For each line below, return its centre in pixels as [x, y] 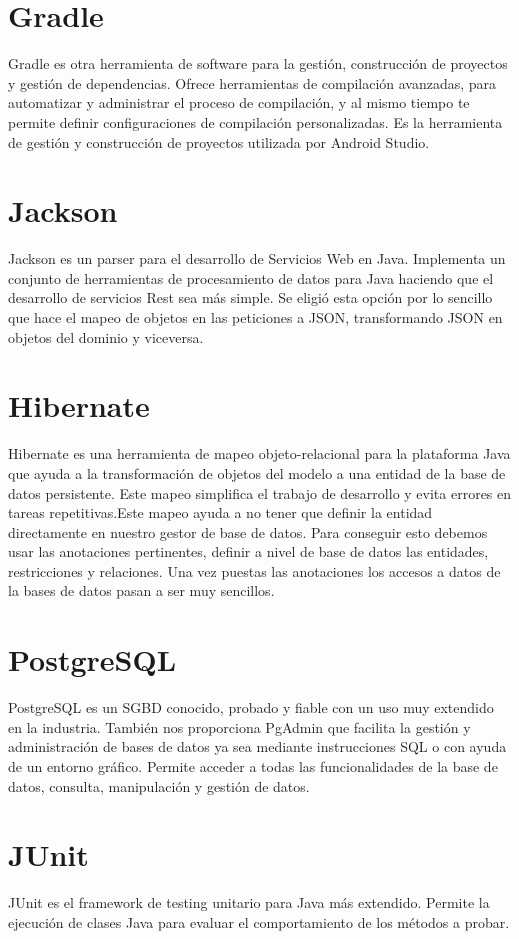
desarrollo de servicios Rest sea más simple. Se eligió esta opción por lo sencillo [250, 297]
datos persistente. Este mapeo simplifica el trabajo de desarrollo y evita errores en [260, 492]
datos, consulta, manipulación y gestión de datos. [159, 785]
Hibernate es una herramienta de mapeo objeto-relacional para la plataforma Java [259, 453]
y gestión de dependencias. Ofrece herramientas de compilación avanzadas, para [252, 82]
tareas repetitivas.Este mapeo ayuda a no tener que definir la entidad [220, 512]
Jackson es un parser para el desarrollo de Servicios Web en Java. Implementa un [257, 258]
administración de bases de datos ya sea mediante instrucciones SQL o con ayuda [257, 746]
